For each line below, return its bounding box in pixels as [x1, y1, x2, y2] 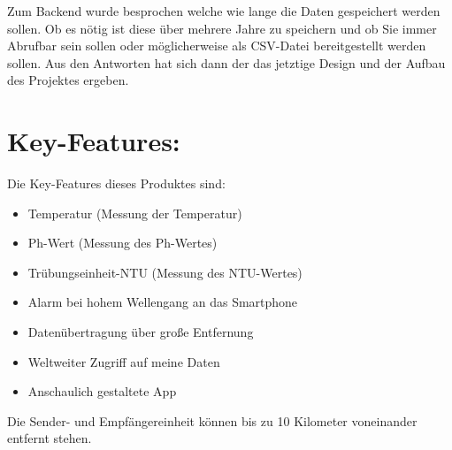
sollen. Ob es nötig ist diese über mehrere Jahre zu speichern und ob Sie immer [7, 19, 437, 37]
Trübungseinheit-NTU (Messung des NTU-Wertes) [27, 263, 303, 281]
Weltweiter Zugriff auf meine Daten [27, 352, 220, 370]
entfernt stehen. [7, 429, 92, 447]
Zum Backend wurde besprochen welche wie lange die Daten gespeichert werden [7, 2, 441, 19]
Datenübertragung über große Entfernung [27, 323, 254, 341]
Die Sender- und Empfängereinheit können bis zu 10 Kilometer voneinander [7, 411, 418, 430]
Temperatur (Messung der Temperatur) [27, 203, 242, 222]
